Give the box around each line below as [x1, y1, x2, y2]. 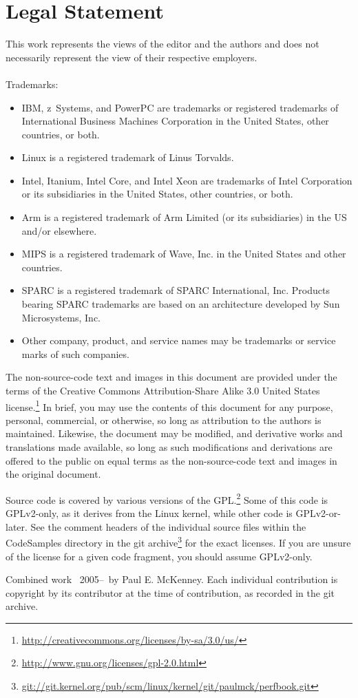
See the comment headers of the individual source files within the [30, 519, 306, 533]
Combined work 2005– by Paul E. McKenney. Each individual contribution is [6, 572, 338, 586]
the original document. [6, 467, 101, 481]
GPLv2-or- [295, 506, 341, 520]
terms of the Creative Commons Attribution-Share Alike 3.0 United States [6, 383, 320, 397]
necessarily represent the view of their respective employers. [6, 50, 257, 64]
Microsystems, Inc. [21, 310, 101, 324]
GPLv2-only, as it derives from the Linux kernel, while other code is [6, 506, 293, 520]
